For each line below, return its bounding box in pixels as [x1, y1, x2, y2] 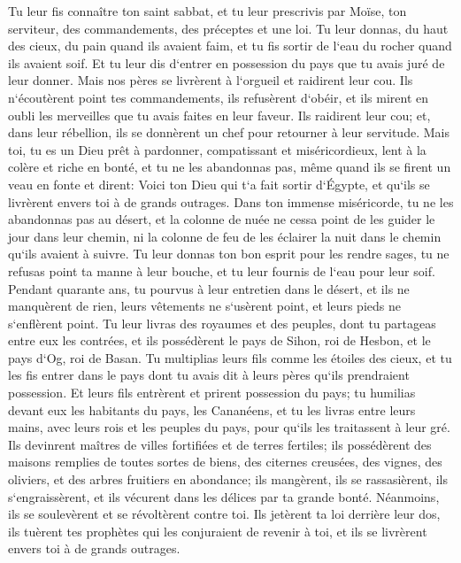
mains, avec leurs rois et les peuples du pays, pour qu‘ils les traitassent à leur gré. [8, 418, 450, 436]
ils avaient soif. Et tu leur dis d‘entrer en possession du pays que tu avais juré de [8, 53, 445, 72]
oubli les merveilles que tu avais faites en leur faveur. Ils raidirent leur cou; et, [8, 105, 431, 124]
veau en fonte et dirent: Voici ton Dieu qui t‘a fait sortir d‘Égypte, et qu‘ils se [8, 174, 430, 193]
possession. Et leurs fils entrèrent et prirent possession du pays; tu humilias [8, 383, 416, 402]
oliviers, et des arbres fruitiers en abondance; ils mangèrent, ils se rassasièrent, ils [8, 470, 448, 489]
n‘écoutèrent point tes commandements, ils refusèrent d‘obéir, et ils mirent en [8, 88, 428, 106]
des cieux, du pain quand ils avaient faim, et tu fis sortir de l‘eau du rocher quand [8, 36, 452, 55]
